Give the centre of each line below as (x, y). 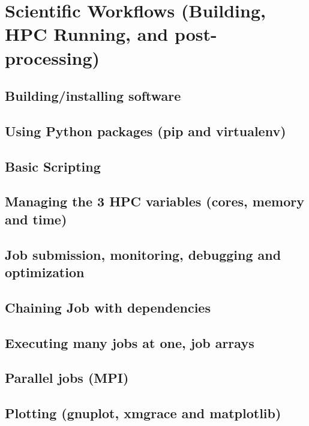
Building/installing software (93, 96)
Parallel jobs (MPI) (67, 378)
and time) (36, 219)
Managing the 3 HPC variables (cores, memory (154, 201)
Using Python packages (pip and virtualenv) (145, 130)
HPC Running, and (87, 34)
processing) (52, 57)
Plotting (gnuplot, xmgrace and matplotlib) (143, 413)
